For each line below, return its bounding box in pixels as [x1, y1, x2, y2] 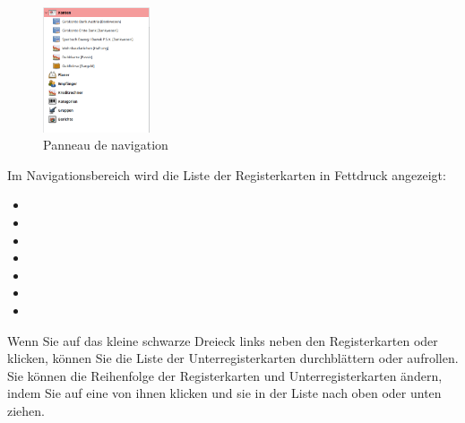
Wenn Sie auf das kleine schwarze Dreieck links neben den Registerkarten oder [7, 331, 438, 350]
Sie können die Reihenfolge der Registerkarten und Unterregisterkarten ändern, [7, 366, 443, 384]
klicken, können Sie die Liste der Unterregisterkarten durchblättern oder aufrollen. [7, 349, 459, 367]
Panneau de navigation [43, 135, 168, 154]
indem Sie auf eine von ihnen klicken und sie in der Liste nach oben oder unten [7, 384, 442, 402]
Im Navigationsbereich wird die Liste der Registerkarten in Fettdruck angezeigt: [7, 165, 446, 184]
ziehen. [7, 401, 45, 419]
